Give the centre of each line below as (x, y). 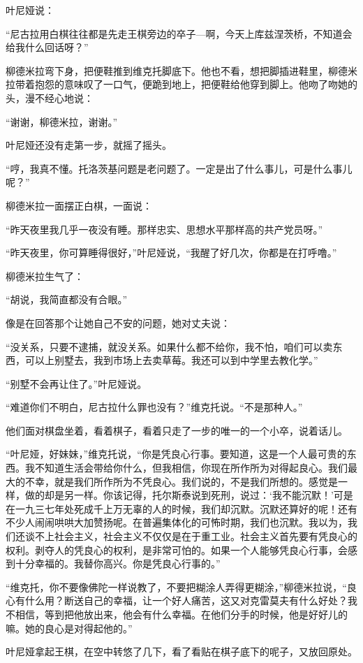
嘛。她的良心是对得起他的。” (69, 628)
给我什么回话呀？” (47, 47)
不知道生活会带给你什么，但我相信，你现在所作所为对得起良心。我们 (191, 468)
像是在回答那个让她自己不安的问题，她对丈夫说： (118, 322)
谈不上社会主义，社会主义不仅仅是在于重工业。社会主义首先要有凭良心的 (191, 536)
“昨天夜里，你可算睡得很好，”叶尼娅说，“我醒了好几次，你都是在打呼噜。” (171, 253)
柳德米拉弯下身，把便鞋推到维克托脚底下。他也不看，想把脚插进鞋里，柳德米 (181, 70)
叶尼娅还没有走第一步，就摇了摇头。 (89, 145)
